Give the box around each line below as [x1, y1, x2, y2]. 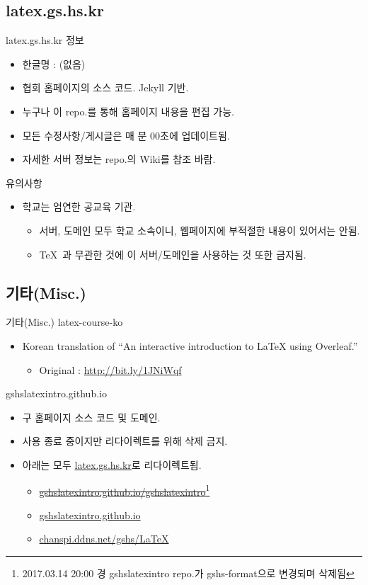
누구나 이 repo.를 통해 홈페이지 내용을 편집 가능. [22, 103, 234, 118]
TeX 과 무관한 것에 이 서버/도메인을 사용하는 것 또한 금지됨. [39, 246, 306, 261]
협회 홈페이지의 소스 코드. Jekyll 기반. [22, 80, 189, 95]
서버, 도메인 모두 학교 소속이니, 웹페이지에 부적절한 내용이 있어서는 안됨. [39, 222, 360, 237]
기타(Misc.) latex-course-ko [6, 314, 123, 329]
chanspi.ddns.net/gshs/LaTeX [39, 531, 169, 546]
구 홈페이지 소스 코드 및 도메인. [22, 409, 161, 424]
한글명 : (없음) [22, 56, 86, 71]
